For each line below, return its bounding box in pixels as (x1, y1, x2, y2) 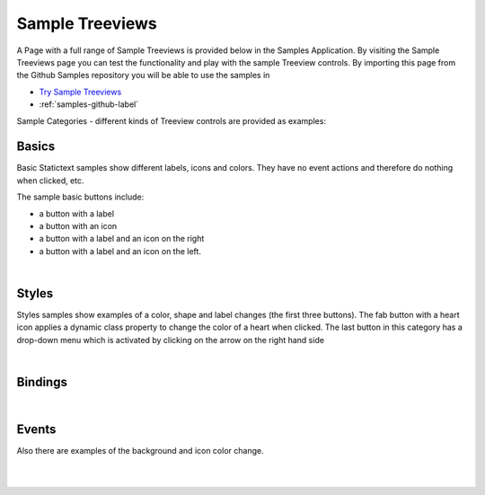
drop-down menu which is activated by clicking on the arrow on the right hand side (16, 334, 325, 345)
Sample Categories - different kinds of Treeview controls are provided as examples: (16, 115, 327, 126)
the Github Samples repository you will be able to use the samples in (16, 70, 270, 81)
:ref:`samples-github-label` (39, 99, 139, 110)
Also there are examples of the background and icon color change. (16, 446, 264, 456)
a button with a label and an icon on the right (39, 234, 205, 244)
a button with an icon (39, 220, 118, 231)
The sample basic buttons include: (16, 191, 145, 202)
